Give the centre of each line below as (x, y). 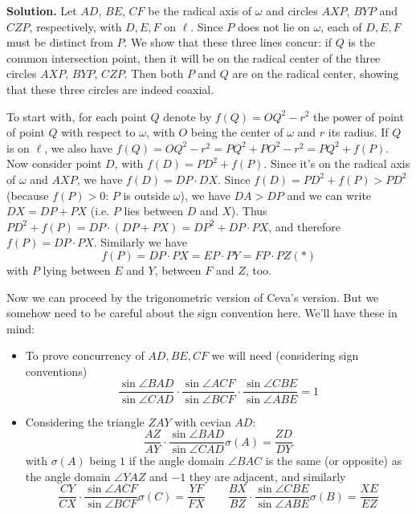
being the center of (237, 132)
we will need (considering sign (285, 355)
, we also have (78, 147)
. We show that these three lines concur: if (228, 42)
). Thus (249, 211)
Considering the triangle (85, 421)
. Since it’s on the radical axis (337, 163)
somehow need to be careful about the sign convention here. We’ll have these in (202, 313)
